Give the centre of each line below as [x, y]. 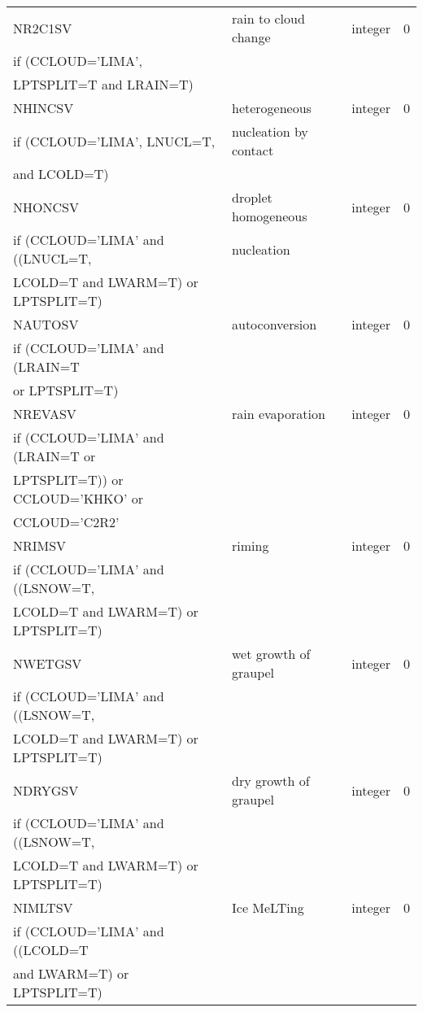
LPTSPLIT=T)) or [68, 480]
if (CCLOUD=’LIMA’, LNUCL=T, [114, 141]
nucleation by [270, 131]
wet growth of [271, 654]
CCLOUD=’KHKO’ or [78, 498]
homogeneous [270, 216]
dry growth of [271, 781]
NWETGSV [48, 663]
